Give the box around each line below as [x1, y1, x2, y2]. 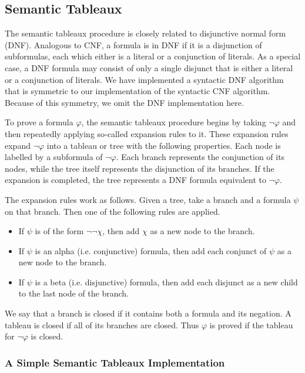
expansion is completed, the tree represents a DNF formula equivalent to [5, 174, 266, 186]
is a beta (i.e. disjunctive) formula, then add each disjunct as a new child [35, 275, 298, 288]
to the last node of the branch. [18, 287, 129, 299]
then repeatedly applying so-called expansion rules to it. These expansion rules [5, 127, 289, 139]
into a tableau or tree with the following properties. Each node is [46, 139, 281, 151]
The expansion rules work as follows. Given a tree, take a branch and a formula [5, 193, 291, 205]
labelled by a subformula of [5, 151, 103, 163]
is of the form [35, 225, 84, 237]
